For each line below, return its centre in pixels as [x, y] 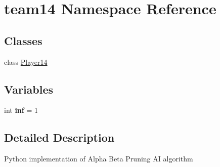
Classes [23, 40]
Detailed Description [59, 137]
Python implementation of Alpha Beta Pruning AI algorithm [99, 159]
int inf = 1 [21, 110]
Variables [29, 89]
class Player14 [26, 61]
